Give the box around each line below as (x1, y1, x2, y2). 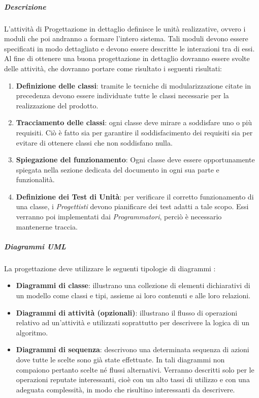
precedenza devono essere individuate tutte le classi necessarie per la (16, 90, 229, 101)
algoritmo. (16, 327, 48, 337)
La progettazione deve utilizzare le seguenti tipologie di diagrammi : (4, 263, 216, 273)
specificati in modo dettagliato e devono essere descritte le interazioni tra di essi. (4, 43, 255, 53)
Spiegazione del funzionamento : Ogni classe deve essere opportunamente (16, 154, 255, 165)
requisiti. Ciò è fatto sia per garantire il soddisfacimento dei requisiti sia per (16, 127, 253, 137)
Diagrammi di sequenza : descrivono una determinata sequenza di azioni (16, 344, 249, 355)
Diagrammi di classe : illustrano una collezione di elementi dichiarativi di (16, 280, 250, 291)
